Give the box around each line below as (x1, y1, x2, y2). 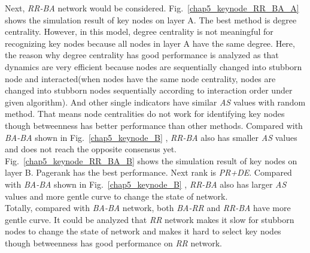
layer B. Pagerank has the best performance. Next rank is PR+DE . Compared (5, 166, 292, 179)
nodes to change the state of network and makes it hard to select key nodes (5, 225, 281, 237)
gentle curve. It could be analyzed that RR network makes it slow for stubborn (5, 213, 294, 225)
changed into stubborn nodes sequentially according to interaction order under (5, 84, 293, 97)
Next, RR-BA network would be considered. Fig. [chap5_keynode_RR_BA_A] (5, 2, 299, 14)
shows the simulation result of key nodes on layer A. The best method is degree (5, 13, 297, 26)
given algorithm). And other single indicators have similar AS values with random (5, 95, 306, 108)
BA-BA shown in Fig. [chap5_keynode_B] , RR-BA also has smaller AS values (5, 131, 297, 143)
